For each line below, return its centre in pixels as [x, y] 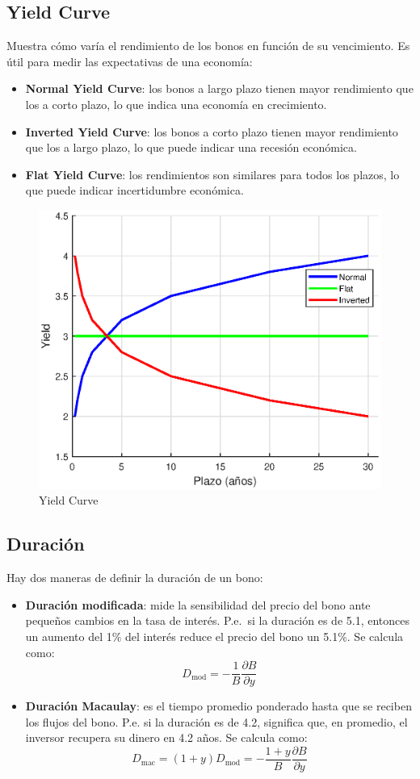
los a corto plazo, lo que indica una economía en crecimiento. [176, 104]
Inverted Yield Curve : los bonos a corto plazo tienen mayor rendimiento [212, 131]
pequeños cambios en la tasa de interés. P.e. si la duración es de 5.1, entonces [217, 620]
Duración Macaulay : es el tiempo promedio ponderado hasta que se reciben [218, 706]
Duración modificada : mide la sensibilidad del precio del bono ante [198, 604]
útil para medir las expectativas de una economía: [130, 61]
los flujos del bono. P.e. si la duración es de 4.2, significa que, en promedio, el [216, 721]
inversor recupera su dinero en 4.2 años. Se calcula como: [166, 737]
